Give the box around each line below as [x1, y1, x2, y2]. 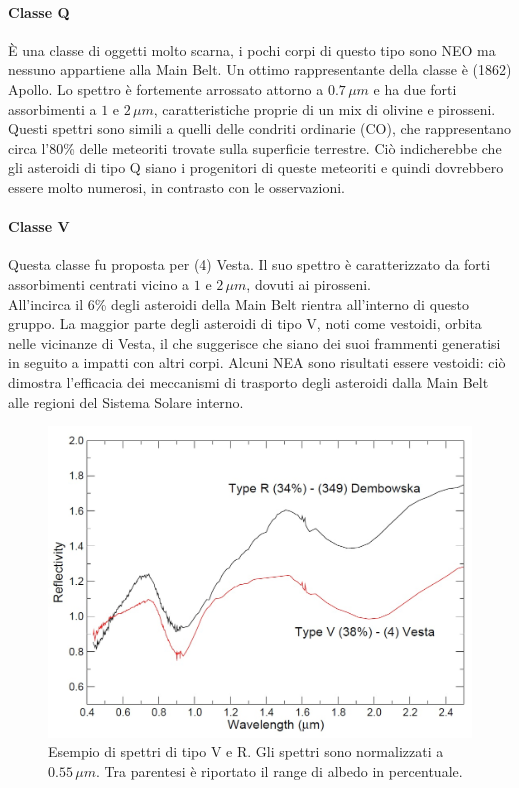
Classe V [8, 216, 70, 237]
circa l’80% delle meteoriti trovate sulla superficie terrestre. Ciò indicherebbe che [8, 137, 502, 158]
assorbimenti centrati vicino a [8, 273, 190, 294]
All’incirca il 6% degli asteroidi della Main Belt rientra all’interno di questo [8, 293, 470, 314]
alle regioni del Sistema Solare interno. [8, 391, 244, 412]
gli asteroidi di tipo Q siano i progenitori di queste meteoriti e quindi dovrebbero [8, 157, 504, 178]
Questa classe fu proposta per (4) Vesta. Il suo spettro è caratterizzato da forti [8, 254, 491, 275]
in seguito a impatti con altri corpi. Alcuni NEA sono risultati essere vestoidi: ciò [8, 352, 506, 373]
